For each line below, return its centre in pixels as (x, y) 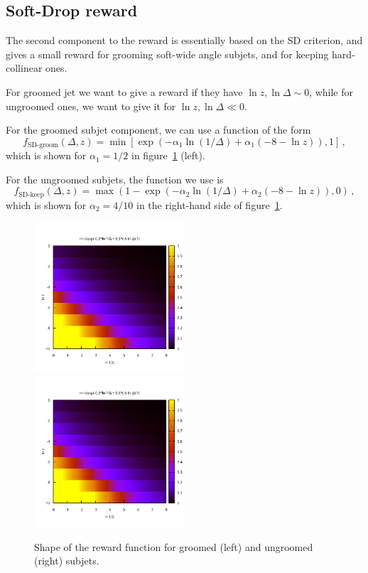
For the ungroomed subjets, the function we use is (115, 179)
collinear (24, 68)
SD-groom (43, 145)
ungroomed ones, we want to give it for (91, 106)
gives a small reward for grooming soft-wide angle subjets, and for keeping (167, 54)
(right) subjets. (67, 561)
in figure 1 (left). (168, 155)
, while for (331, 91)
